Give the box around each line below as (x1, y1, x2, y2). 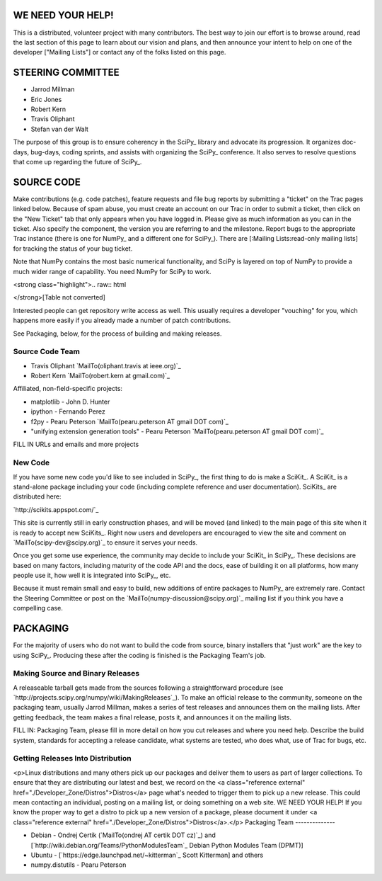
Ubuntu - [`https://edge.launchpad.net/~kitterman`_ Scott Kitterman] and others (30, 851, 264, 859)
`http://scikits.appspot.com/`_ (13, 505, 99, 513)
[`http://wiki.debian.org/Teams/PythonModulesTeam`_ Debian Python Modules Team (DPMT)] (30, 841, 303, 849)
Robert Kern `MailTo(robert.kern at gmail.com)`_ (30, 372, 170, 380)
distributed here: (13, 492, 62, 501)
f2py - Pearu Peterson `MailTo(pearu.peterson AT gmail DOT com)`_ (30, 417, 229, 426)
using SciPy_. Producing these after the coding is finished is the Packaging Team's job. (13, 651, 267, 659)
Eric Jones (30, 95, 62, 103)
